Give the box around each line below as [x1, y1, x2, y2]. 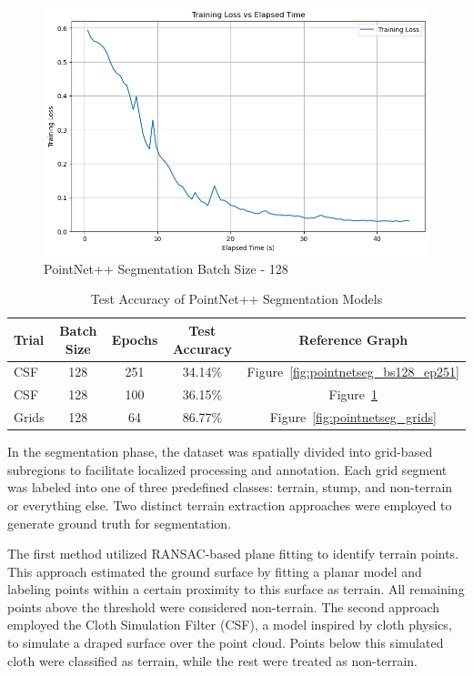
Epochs [111, 329, 158, 348]
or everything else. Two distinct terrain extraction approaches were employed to [7, 495, 452, 514]
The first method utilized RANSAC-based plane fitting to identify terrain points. [7, 544, 459, 563]
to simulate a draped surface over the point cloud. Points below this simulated [7, 633, 444, 652]
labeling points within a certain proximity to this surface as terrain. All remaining [7, 580, 465, 599]
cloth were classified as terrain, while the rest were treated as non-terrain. [7, 651, 418, 670]
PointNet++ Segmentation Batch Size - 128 [44, 258, 288, 277]
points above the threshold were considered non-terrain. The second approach [7, 597, 439, 616]
